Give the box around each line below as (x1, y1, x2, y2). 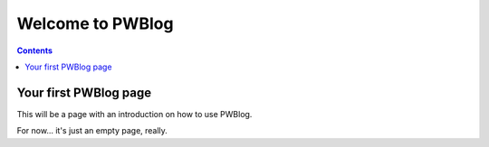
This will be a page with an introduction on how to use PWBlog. (16, 108, 253, 119)
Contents (16, 45, 53, 56)
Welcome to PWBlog (16, 14, 174, 33)
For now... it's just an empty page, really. (16, 125, 168, 136)
